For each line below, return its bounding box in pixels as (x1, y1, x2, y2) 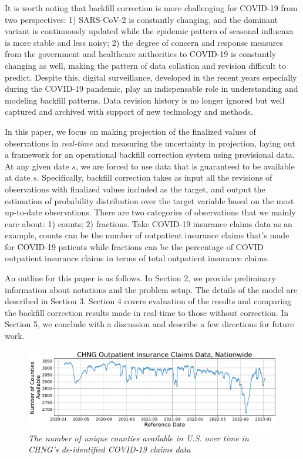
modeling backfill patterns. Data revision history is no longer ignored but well (5, 94, 285, 106)
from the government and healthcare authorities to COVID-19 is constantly (5, 48, 277, 60)
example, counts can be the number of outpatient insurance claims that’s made (5, 229, 289, 241)
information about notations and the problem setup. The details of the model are (5, 283, 298, 295)
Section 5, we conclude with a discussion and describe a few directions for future (5, 318, 294, 330)
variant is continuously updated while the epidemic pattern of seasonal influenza (5, 25, 294, 37)
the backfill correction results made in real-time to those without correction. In (5, 306, 289, 318)
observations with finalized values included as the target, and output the (5, 182, 265, 195)
